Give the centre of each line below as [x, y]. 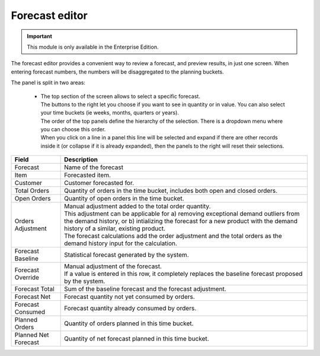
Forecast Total [34, 289]
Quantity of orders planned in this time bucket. [129, 323]
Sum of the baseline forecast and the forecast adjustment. [145, 289]
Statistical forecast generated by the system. [127, 255]
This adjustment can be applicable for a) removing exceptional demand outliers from [182, 214]
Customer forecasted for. [99, 183]
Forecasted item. [88, 175]
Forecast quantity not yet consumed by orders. [129, 297]
